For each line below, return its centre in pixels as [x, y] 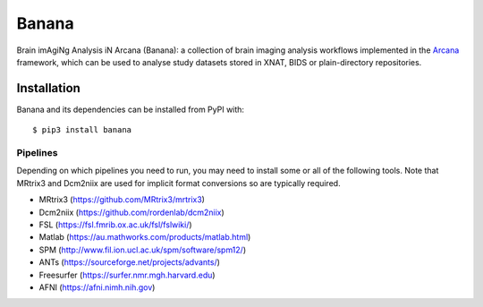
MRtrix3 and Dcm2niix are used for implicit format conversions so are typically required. [178, 183]
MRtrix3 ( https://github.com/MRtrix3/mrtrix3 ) [122, 200]
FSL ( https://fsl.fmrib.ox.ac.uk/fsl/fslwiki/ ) [115, 225]
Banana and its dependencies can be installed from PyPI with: [131, 109]
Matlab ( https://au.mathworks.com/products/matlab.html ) [145, 237]
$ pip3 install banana [82, 130]
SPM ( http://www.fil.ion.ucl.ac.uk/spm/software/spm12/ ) [142, 250]
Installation [48, 88]
